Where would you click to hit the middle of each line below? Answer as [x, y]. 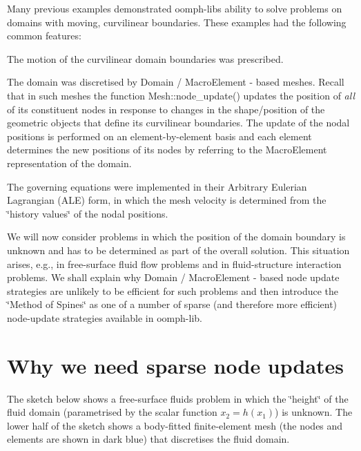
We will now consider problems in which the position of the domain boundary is [176, 237]
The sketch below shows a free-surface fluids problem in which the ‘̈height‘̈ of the [178, 398]
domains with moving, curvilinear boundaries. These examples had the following [177, 22]
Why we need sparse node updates [176, 365]
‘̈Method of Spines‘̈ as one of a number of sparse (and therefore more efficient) [172, 304]
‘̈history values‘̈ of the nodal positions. [88, 213]
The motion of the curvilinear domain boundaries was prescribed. [145, 58]
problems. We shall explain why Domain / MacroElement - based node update [173, 277]
